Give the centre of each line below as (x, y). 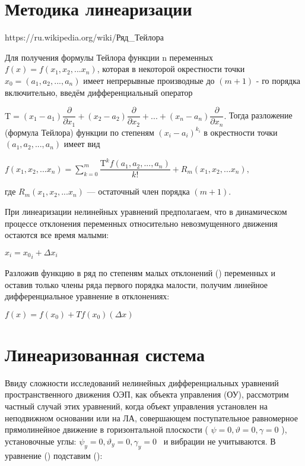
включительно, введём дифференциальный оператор (99, 92)
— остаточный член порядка (138, 191)
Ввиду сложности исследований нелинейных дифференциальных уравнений (142, 382)
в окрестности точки (241, 132)
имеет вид (82, 144)
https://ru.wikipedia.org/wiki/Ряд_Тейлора (84, 37)
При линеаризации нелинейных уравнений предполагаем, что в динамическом (146, 211)
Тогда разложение (260, 115)
